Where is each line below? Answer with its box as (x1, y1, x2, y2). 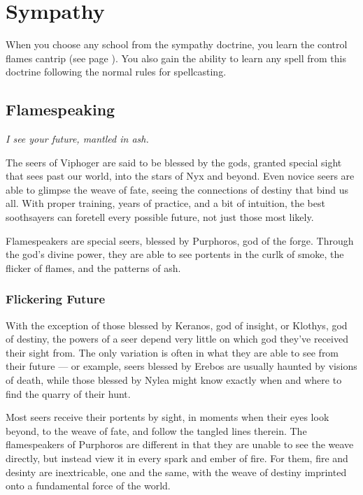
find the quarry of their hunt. (6, 386, 131, 401)
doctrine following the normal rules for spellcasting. (6, 64, 227, 79)
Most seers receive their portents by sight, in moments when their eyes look (6, 410, 329, 424)
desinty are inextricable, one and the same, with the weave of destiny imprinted (6, 464, 347, 479)
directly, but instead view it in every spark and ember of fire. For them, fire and (6, 451, 348, 466)
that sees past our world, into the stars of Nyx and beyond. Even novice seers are (6, 168, 355, 183)
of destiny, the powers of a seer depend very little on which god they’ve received (6, 331, 348, 346)
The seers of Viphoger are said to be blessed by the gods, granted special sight (6, 155, 342, 169)
